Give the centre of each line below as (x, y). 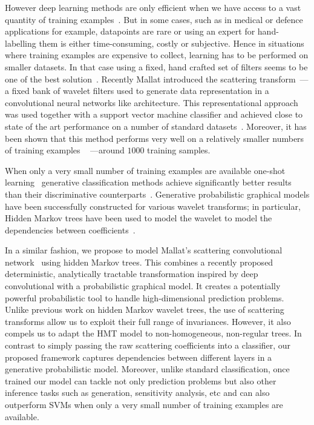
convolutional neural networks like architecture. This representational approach (152, 102)
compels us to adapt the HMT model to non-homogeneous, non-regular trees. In (153, 333)
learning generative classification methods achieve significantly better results (148, 182)
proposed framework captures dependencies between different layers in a (139, 357)
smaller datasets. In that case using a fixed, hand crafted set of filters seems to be (156, 66)
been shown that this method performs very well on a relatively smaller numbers (155, 138)
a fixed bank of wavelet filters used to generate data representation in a (137, 91)
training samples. (179, 150)
